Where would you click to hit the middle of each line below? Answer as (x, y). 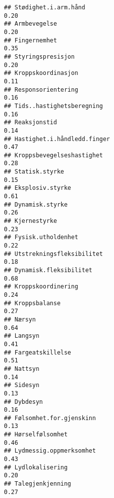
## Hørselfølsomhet (36, 435)
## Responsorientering (41, 89)
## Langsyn (22, 336)
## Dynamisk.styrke (36, 204)
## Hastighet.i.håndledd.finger (57, 139)
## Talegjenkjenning (38, 484)
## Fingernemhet (31, 40)
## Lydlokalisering (36, 467)
